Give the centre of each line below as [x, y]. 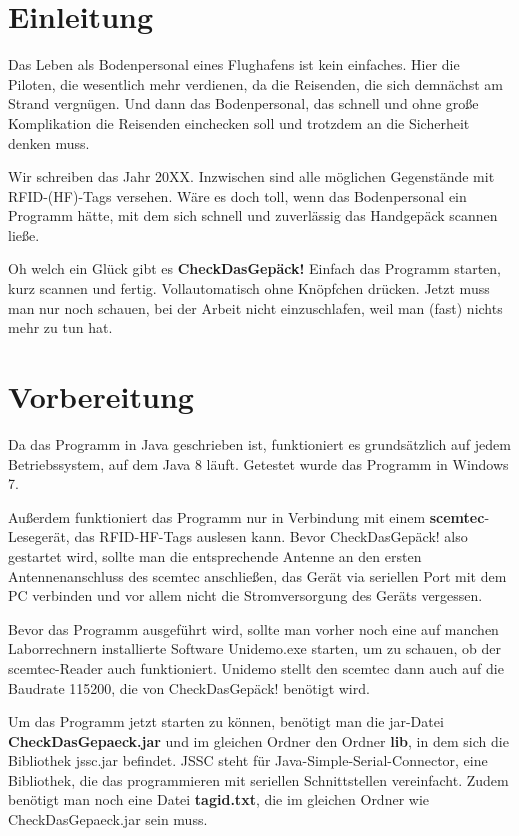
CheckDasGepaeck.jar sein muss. [108, 819]
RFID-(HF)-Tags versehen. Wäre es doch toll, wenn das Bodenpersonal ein [237, 195]
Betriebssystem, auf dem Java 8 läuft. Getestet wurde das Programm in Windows [258, 463]
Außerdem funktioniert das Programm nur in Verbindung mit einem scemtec [246, 516]
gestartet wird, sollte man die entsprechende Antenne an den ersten [215, 555]
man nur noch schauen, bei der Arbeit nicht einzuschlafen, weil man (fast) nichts [255, 307]
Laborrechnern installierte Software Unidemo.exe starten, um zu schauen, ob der [255, 648]
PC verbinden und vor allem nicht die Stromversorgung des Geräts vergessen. [245, 595]
